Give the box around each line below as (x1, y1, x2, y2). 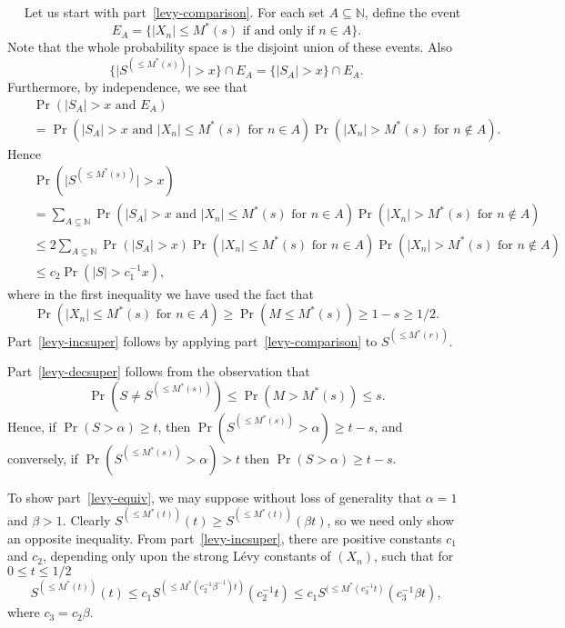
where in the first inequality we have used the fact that (7, 284, 314, 303)
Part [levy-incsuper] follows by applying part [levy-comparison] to (7, 331, 378, 350)
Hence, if (7, 416, 56, 435)
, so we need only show (327, 510, 455, 529)
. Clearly (62, 510, 111, 529)
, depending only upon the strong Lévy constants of (42, 546, 331, 565)
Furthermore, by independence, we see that (7, 77, 248, 96)
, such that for (374, 546, 454, 565)
